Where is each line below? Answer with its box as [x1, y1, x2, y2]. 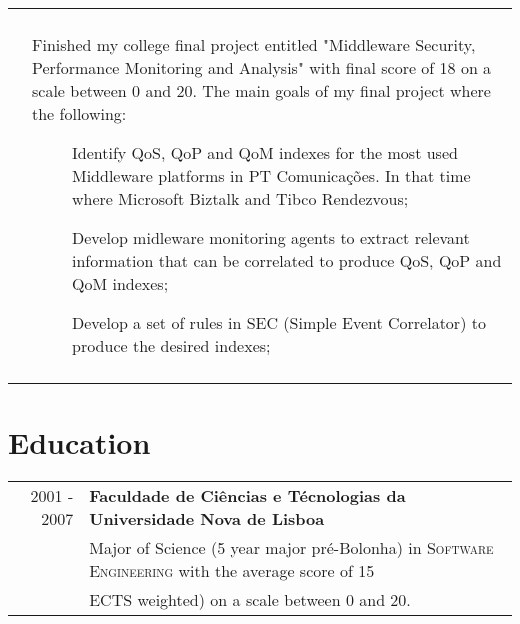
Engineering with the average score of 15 [89, 559, 375, 583]
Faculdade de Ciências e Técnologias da [89, 484, 406, 508]
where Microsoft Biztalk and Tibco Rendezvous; [72, 187, 409, 210]
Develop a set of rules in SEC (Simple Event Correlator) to [72, 311, 486, 334]
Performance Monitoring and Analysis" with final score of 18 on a [32, 56, 492, 79]
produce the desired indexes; [72, 334, 271, 357]
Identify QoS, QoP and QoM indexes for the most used [72, 141, 458, 164]
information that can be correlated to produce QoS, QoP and [72, 249, 502, 272]
